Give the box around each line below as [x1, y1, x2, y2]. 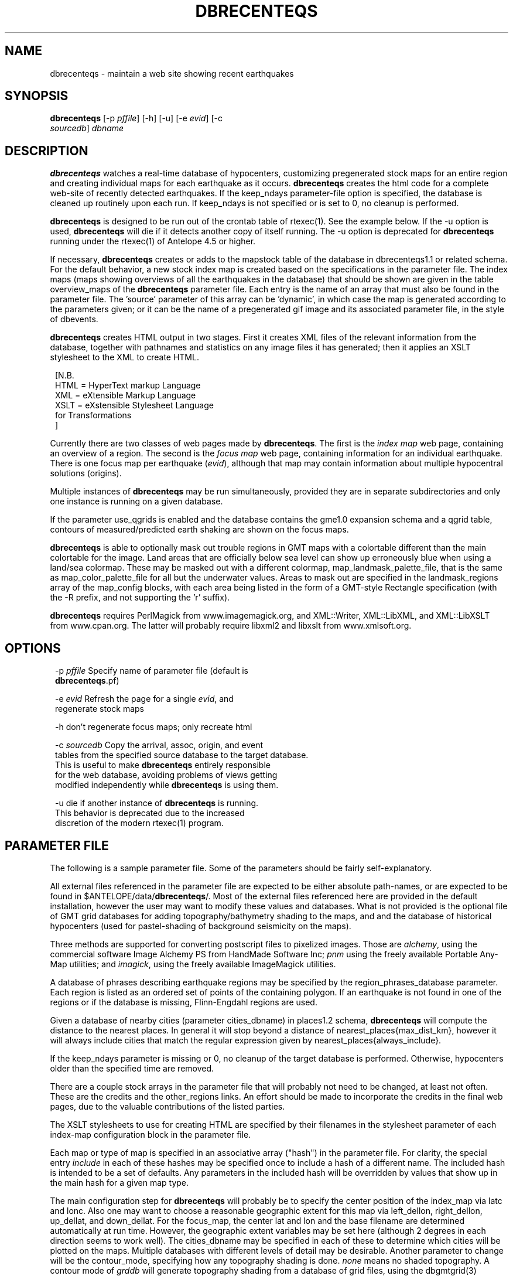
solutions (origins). [50, 468, 122, 479]
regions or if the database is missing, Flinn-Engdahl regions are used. [50, 997, 317, 1007]
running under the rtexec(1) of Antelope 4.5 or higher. [50, 236, 256, 247]
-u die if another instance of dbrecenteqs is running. [55, 798, 259, 808]
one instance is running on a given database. [50, 496, 223, 507]
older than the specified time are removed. [50, 1063, 214, 1073]
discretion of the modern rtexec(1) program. [55, 818, 224, 828]
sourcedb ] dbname [50, 123, 124, 134]
